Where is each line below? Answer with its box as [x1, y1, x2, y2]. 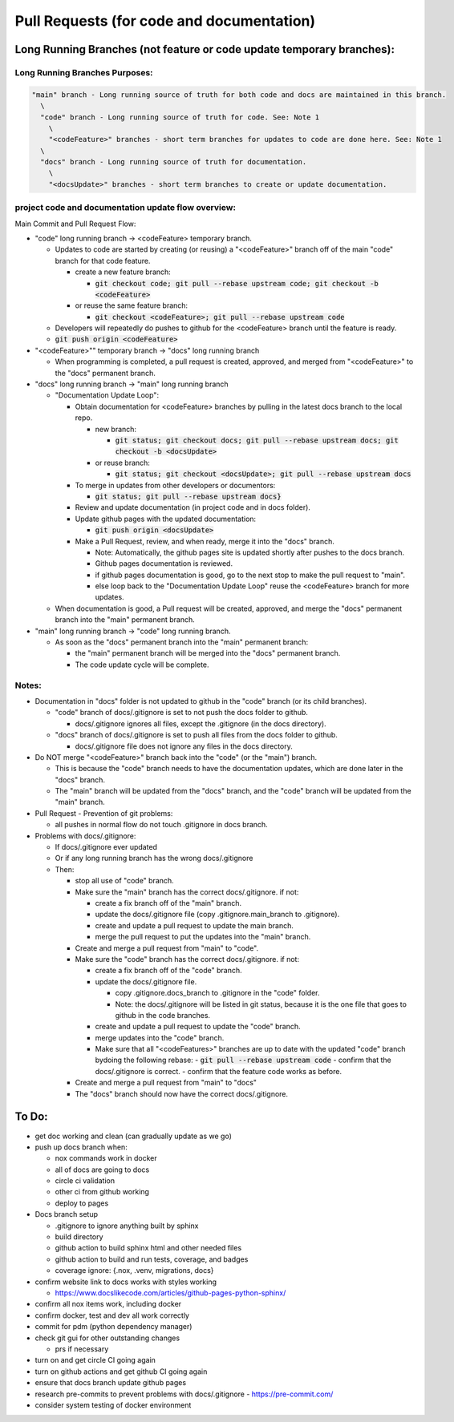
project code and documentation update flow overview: [14, 202, 237, 213]
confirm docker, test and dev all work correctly [34, 1311, 190, 1320]
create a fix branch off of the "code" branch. [95, 966, 242, 976]
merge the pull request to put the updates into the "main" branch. [95, 932, 311, 942]
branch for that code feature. [55, 256, 151, 265]
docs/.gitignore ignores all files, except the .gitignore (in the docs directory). [75, 718, 326, 729]
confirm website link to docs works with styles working [34, 1277, 217, 1287]
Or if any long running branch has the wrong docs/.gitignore [55, 854, 253, 863]
